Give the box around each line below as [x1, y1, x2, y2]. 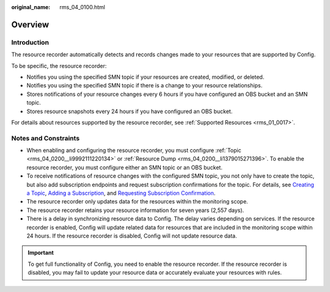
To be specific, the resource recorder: [11, 62, 107, 70]
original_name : [11, 4, 51, 10]
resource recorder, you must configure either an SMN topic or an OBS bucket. [26, 164, 223, 171]
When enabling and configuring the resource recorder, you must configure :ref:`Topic [26, 147, 241, 154]
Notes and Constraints [11, 134, 80, 142]
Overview [11, 19, 50, 30]
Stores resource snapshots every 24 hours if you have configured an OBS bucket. [26, 108, 233, 115]
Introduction [11, 38, 49, 46]
